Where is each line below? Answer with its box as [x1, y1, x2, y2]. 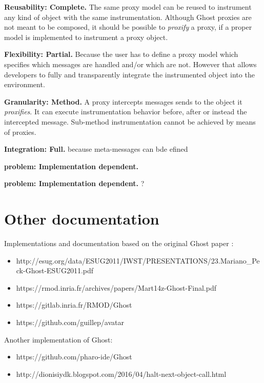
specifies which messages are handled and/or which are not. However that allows [4, 58, 257, 69]
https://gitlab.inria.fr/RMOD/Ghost [16, 299, 132, 310]
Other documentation [4, 208, 159, 229]
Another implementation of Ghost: [4, 334, 113, 345]
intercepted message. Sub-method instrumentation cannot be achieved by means [4, 116, 256, 127]
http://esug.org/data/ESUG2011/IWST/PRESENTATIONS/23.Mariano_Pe [16, 255, 260, 266]
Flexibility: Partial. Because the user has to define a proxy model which [4, 49, 238, 59]
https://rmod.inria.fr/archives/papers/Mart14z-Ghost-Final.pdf [16, 282, 217, 293]
